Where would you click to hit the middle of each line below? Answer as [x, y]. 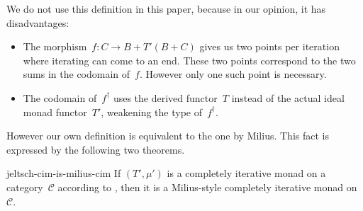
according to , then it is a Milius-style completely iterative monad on [207, 187]
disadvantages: [38, 22]
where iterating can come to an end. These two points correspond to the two [189, 60]
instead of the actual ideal [288, 97]
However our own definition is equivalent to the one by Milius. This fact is [168, 136]
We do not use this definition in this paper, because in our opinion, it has [166, 8]
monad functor [55, 112]
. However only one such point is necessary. [233, 74]
